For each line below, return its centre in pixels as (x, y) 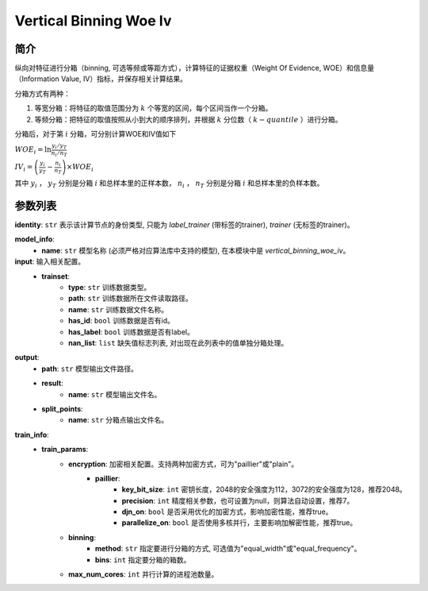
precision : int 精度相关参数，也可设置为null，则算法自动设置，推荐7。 (238, 500)
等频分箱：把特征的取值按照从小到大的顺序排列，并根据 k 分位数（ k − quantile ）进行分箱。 (188, 119)
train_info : (32, 435)
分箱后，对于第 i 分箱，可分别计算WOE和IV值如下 (96, 134)
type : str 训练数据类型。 (110, 288)
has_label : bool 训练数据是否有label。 (131, 332)
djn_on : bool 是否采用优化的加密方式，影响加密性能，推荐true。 (227, 512)
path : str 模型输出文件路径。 (90, 369)
